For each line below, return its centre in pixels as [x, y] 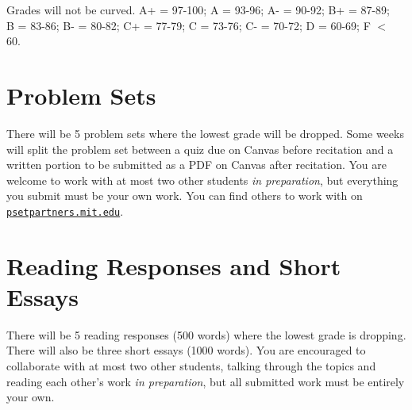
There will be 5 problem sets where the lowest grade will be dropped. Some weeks [205, 133]
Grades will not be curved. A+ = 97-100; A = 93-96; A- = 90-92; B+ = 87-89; [198, 10]
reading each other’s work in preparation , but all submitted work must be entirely [206, 381]
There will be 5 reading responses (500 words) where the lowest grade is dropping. [206, 334]
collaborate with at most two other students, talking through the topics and [191, 366]
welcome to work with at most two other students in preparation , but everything [202, 180]
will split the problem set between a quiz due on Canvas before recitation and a [200, 149]
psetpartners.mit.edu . [65, 211]
